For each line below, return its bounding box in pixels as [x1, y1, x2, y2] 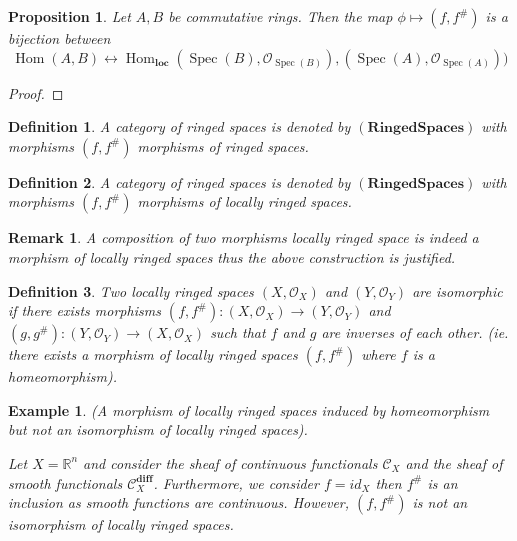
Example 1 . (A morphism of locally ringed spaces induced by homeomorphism [8, 399, 490, 420]
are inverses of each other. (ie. [321, 322, 509, 343]
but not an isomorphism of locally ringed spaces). [8, 419, 308, 440]
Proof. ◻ [8, 82, 64, 103]
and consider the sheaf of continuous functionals [83, 452, 378, 473]
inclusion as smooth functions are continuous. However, [8, 492, 350, 513]
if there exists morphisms [8, 300, 161, 321]
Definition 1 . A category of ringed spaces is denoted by [8, 116, 351, 137]
